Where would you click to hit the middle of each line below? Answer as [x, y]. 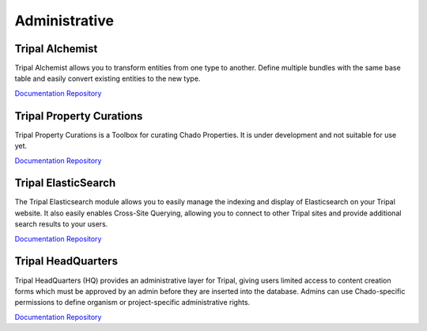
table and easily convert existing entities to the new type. [108, 78]
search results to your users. [61, 224]
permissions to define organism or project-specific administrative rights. [132, 302]
